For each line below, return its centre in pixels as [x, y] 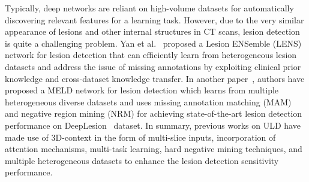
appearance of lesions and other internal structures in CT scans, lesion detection [152, 31]
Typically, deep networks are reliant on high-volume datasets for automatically [149, 8]
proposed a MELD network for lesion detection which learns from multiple [142, 90]
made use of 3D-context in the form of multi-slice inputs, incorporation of [140, 137]
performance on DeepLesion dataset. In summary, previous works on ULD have [153, 125]
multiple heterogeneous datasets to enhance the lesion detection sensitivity [142, 160]
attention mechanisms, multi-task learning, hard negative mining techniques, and [154, 149]
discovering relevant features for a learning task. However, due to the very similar [154, 19]
